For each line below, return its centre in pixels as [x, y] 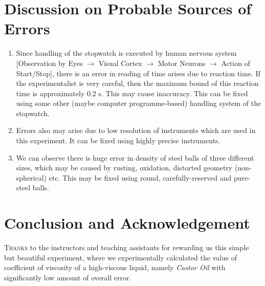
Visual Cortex [120, 63]
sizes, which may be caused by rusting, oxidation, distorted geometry [124, 168]
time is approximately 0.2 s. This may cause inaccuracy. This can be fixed [132, 93]
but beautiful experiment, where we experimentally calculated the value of [121, 257]
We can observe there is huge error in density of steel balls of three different [135, 157]
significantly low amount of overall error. [68, 277]
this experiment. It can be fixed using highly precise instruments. [118, 140]
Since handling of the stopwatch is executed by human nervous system [126, 53]
